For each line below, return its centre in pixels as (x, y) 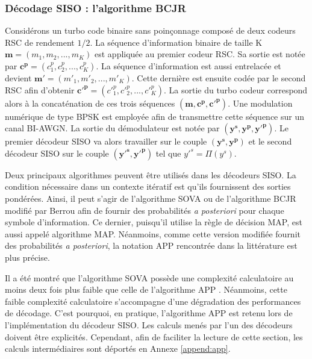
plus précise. (27, 257)
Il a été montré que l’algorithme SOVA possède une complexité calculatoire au (149, 277)
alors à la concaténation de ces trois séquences (90, 103)
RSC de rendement (40, 42)
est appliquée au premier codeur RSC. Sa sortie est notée (200, 54)
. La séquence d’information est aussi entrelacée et (189, 66)
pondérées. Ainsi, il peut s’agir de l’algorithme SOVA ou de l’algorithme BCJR (151, 198)
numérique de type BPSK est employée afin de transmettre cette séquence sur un (155, 116)
